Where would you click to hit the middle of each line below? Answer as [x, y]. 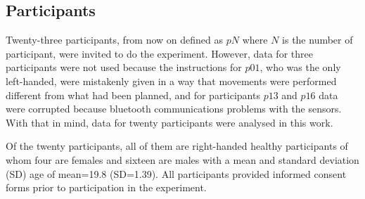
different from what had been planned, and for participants [133, 95]
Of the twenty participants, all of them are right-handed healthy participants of [177, 146]
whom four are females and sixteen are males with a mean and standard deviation [182, 159]
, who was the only [300, 67]
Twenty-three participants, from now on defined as [115, 40]
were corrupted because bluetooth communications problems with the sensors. [174, 109]
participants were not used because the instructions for [124, 67]
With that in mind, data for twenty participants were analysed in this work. [169, 122]
